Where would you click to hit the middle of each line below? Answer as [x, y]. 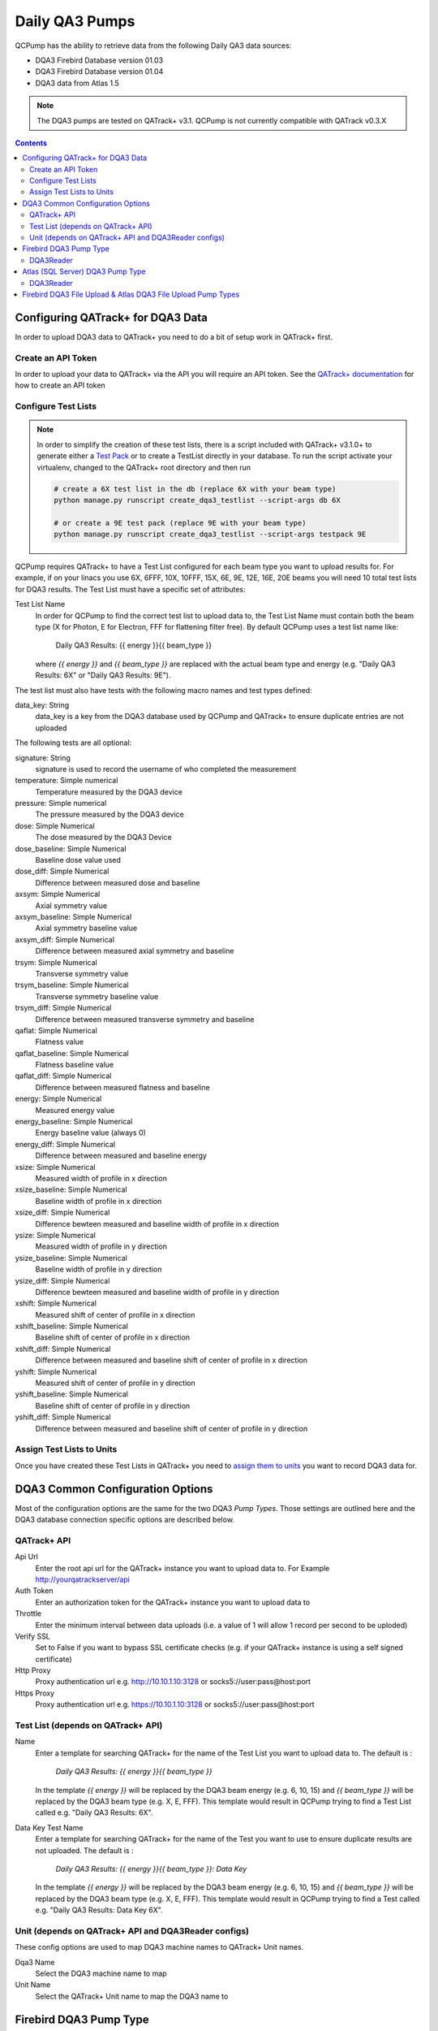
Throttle [28, 1613]
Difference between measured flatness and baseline [122, 1087]
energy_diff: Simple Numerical [65, 1144]
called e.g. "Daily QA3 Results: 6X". [94, 1812]
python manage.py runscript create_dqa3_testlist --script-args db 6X [197, 500]
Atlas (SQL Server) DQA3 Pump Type [84, 271]
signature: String [43, 758]
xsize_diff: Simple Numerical [62, 1213]
